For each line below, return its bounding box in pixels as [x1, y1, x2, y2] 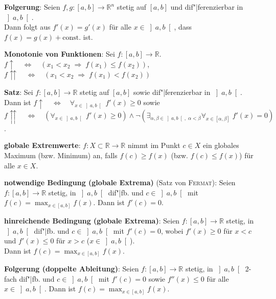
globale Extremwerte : [4, 140, 81, 151]
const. [62, 34, 81, 41]
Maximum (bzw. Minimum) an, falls [4, 150, 118, 161]
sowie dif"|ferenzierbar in [133, 87, 211, 97]
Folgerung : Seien [4, 2, 60, 12]
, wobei [160, 225, 183, 236]
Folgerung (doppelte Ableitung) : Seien [4, 263, 139, 274]
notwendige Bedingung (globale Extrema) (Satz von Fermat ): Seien [4, 177, 236, 188]
